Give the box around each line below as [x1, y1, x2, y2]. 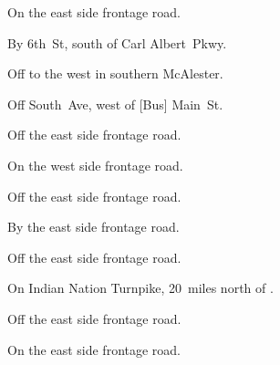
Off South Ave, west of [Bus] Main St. [7, 94, 223, 113]
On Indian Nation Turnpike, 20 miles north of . [7, 278, 274, 297]
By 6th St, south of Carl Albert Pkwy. [7, 33, 227, 52]
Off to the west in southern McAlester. [7, 64, 223, 83]
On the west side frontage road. [7, 155, 183, 174]
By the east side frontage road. [7, 217, 180, 236]
